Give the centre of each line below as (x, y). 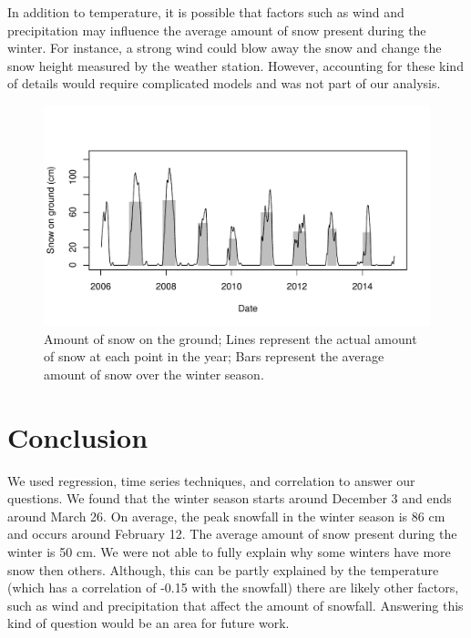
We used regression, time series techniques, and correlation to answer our (211, 480)
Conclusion (78, 436)
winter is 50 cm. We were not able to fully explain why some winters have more (229, 552)
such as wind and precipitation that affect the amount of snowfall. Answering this (235, 605)
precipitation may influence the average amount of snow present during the (217, 30)
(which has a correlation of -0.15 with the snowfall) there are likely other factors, (233, 587)
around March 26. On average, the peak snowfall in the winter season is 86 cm (226, 516)
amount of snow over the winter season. (154, 374)
